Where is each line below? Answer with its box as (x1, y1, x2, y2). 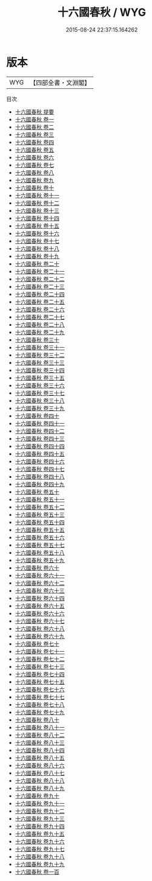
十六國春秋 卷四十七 (15, 465, 65, 472)
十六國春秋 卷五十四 (15, 518, 65, 526)
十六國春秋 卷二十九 (15, 328, 65, 336)
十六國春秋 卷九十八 (15, 852, 65, 860)
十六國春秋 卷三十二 (15, 351, 65, 359)
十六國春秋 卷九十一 (15, 800, 65, 807)
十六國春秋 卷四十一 (15, 420, 65, 427)
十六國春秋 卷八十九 (15, 784, 65, 792)
